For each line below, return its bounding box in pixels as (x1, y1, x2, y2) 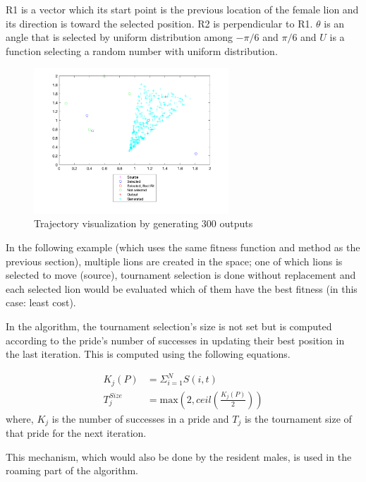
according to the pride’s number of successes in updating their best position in (6, 332, 345, 347)
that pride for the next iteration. (6, 426, 147, 440)
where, (6, 411, 34, 426)
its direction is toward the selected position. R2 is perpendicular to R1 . (6, 16, 313, 30)
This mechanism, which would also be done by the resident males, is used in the (6, 449, 352, 464)
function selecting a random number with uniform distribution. (6, 43, 278, 58)
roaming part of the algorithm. (6, 463, 138, 478)
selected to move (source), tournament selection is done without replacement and (6, 267, 356, 282)
